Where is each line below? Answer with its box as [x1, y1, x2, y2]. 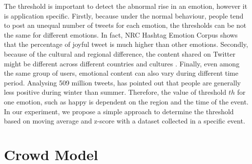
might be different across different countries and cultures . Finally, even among [4, 58, 240, 68]
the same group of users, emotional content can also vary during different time [4, 68, 238, 78]
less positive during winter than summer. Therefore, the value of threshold [4, 87, 227, 97]
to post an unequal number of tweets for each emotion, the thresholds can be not [4, 20, 247, 30]
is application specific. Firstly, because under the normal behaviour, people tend [4, 10, 244, 20]
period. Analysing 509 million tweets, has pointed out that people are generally [4, 77, 241, 87]
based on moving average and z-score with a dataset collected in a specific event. [4, 116, 245, 126]
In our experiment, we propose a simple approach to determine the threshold [4, 106, 234, 116]
